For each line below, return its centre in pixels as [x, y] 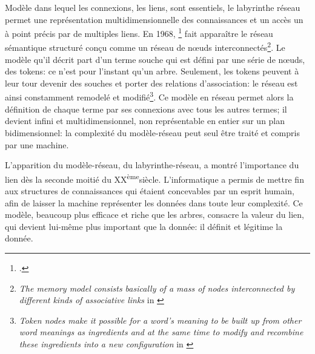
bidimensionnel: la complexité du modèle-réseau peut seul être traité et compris [152, 132]
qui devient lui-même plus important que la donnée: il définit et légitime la [144, 226]
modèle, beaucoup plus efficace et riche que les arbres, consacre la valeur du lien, [154, 215]
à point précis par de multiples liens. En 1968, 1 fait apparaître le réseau [139, 32]
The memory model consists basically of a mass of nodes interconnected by [157, 288]
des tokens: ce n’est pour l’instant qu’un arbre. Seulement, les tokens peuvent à [152, 71]
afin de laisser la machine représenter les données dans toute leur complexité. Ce [154, 202]
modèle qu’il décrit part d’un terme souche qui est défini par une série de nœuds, [155, 59]
